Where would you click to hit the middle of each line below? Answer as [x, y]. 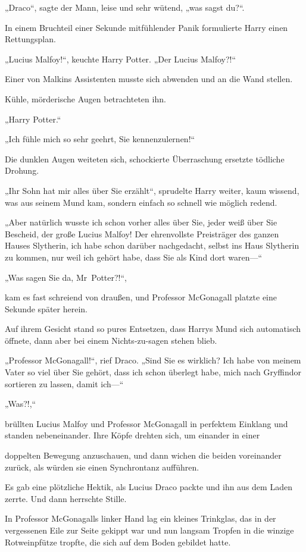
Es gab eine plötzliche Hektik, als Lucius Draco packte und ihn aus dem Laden [149, 487]
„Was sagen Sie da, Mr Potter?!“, [66, 277]
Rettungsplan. [30, 39]
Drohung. [22, 170]
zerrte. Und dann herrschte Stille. [66, 498]
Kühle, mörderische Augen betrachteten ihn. [85, 98]
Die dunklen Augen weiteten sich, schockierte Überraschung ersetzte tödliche [145, 159]
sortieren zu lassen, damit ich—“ [64, 383]
